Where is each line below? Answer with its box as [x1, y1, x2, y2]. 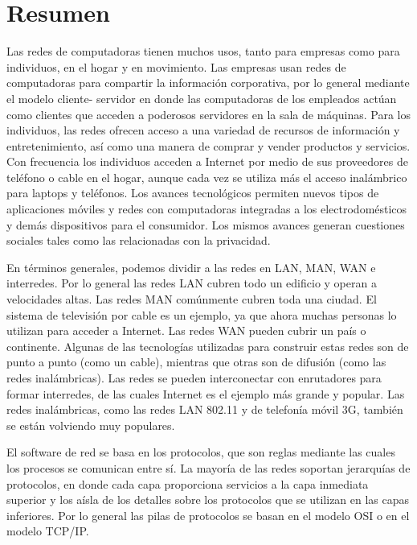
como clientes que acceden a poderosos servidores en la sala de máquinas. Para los [6, 105, 411, 122]
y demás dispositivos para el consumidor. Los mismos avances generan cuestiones [6, 216, 405, 233]
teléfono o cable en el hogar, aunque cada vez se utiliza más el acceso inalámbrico [6, 168, 407, 185]
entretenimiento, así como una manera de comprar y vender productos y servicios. [6, 137, 411, 154]
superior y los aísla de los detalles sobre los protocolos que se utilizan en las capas [6, 491, 410, 508]
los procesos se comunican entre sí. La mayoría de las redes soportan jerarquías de [6, 459, 411, 476]
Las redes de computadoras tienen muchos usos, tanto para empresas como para [6, 43, 400, 60]
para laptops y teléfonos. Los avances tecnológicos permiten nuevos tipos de [6, 184, 379, 201]
